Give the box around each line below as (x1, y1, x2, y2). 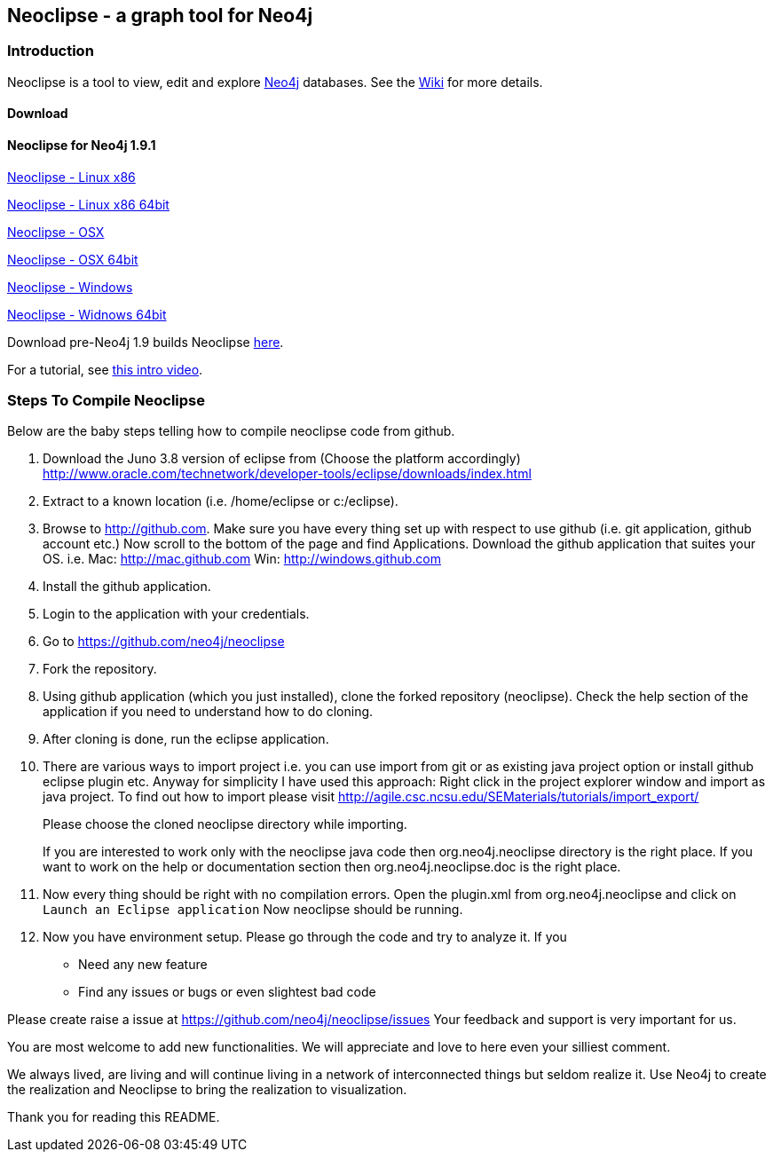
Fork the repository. (43, 661, 157, 677)
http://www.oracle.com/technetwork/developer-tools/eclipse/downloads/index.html (43, 466, 532, 482)
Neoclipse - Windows (7, 279, 133, 295)
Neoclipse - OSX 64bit (7, 251, 138, 267)
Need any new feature (78, 957, 208, 973)
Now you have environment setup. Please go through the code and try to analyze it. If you (43, 929, 567, 945)
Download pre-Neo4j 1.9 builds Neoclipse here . (7, 334, 284, 350)
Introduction (7, 42, 94, 60)
